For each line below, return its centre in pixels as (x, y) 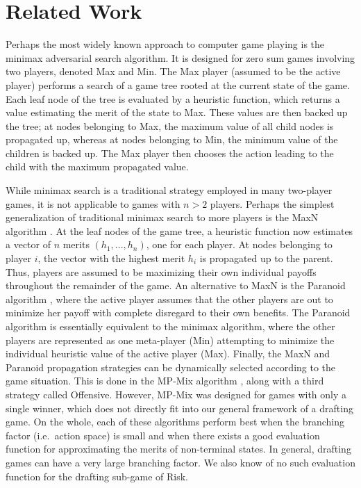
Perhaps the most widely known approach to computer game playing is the (165, 44)
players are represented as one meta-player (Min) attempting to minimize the (170, 340)
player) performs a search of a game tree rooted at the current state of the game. (178, 84)
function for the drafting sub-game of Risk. (97, 476)
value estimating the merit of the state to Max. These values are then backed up (177, 112)
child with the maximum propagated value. (97, 166)
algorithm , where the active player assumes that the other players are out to (169, 299)
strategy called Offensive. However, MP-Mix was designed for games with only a (176, 394)
